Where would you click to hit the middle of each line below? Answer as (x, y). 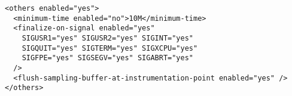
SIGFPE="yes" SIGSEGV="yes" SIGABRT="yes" (107, 58)
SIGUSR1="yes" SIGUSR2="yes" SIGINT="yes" (107, 38)
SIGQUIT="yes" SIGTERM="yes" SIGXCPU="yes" (110, 48)
